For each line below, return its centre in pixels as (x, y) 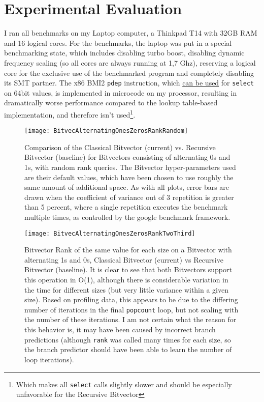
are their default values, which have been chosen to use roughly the (129, 177)
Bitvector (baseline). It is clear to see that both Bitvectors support (128, 269)
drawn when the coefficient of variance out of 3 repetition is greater (129, 197)
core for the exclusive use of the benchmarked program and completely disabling (129, 73)
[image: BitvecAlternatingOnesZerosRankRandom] (106, 131)
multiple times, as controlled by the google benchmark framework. (127, 217)
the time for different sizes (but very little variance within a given (127, 289)
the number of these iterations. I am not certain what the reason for (130, 319)
